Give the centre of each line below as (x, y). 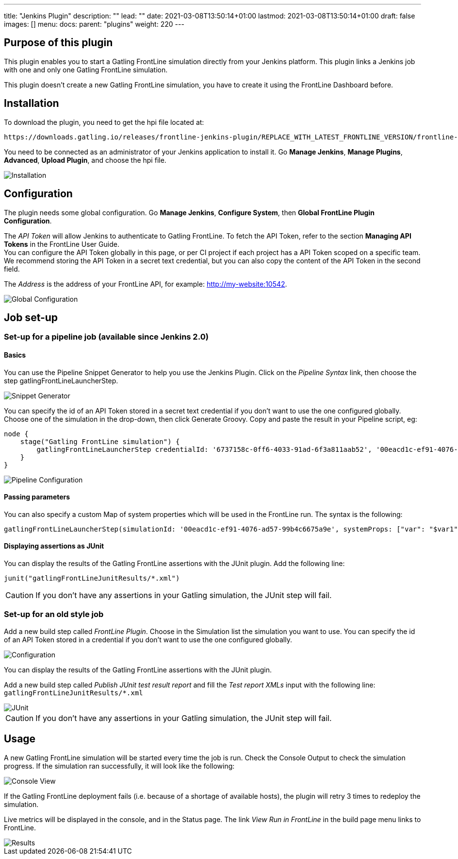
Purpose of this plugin (58, 43)
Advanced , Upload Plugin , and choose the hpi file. (85, 160)
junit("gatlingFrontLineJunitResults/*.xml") (92, 578)
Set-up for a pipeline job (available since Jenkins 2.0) (106, 337)
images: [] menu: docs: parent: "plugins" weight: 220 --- (94, 24)
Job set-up (31, 317)
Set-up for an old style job (54, 614)
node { (16, 434)
